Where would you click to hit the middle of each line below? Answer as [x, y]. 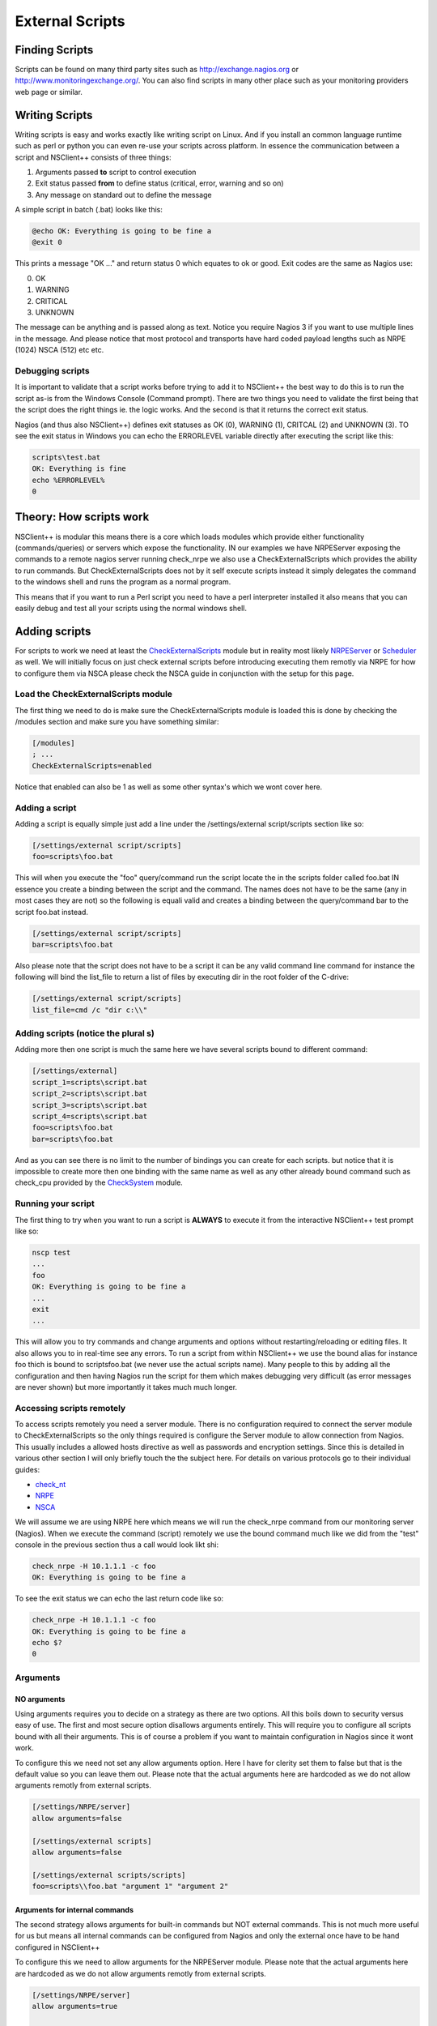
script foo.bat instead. [52, 912]
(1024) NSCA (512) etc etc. [59, 350]
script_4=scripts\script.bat [90, 1116]
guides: [28, 1469]
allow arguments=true [75, 2006]
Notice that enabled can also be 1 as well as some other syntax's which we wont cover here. [169, 787]
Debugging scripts [52, 370]
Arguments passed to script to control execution [116, 172]
